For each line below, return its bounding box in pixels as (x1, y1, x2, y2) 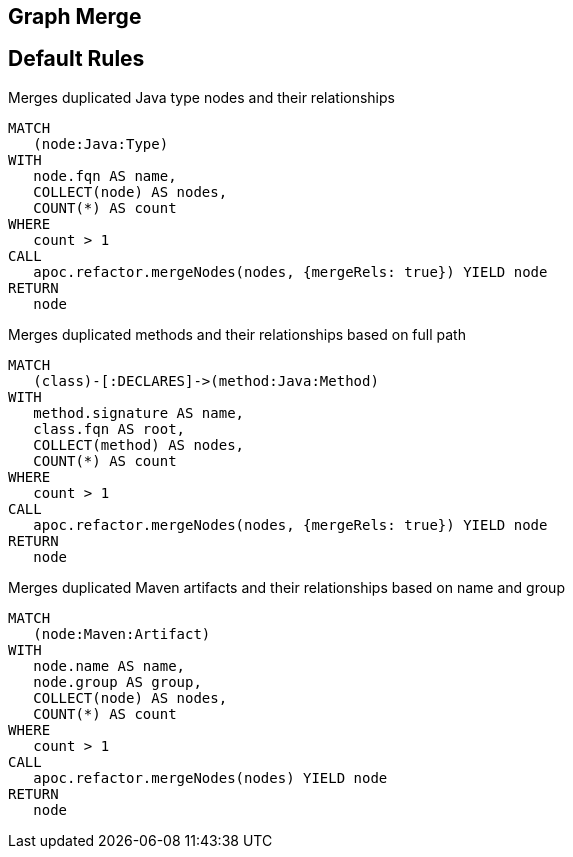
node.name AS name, (33, 657, 186, 674)
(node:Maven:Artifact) (33, 625, 211, 642)
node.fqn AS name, (33, 167, 177, 184)
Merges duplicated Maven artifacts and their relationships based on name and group (8, 578, 565, 596)
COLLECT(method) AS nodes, (33, 436, 245, 453)
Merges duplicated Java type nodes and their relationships (8, 88, 395, 106)
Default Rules (8, 46, 145, 72)
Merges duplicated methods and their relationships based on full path (8, 325, 466, 343)
